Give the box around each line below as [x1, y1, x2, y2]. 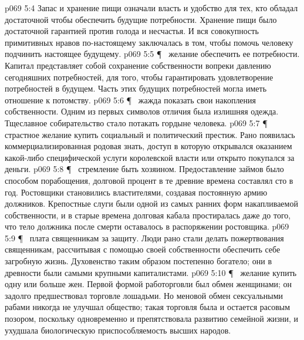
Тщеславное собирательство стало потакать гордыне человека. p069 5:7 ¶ [5, 116, 268, 129]
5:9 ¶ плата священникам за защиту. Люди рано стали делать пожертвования [5, 231, 284, 244]
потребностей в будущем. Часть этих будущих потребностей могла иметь [5, 82, 267, 95]
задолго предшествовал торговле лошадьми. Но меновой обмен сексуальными [5, 289, 283, 301]
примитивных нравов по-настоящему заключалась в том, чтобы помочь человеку [5, 36, 293, 48]
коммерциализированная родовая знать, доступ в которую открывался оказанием [5, 140, 292, 152]
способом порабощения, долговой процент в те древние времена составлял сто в [5, 174, 293, 186]
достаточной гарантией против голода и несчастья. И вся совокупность [5, 25, 259, 37]
